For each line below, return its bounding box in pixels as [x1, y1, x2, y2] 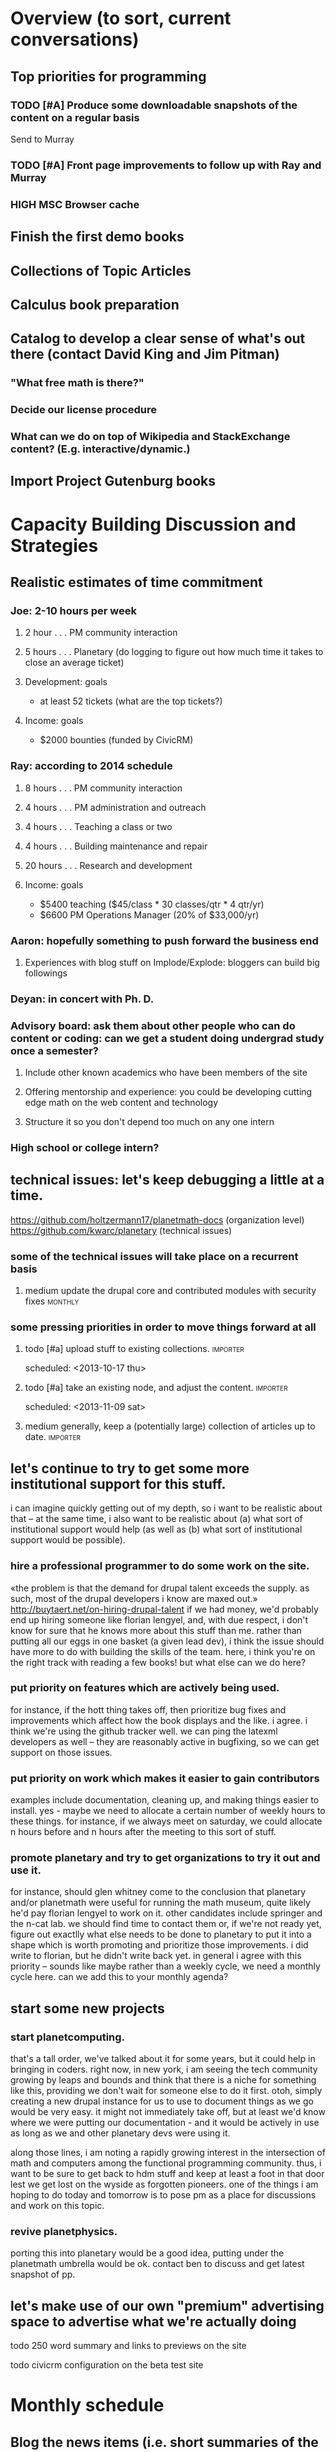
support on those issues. [10, 1746, 113, 1758]
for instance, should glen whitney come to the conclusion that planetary [10, 1886, 307, 1898]
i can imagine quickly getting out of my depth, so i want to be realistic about [10, 1502, 323, 1514]
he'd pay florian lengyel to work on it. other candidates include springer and [10, 1907, 323, 1919]
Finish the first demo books [10, 228, 185, 246]
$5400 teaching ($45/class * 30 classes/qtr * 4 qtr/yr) [39, 898, 265, 910]
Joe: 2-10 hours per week [10, 603, 137, 617]
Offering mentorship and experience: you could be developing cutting [24, 1086, 313, 1098]
